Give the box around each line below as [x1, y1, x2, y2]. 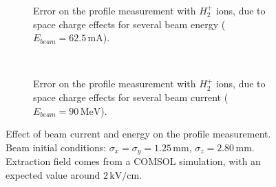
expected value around [6, 167, 100, 181]
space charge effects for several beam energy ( [33, 16, 226, 31]
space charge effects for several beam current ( [33, 89, 229, 104]
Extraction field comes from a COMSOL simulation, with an [6, 154, 261, 168]
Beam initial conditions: [6, 140, 107, 154]
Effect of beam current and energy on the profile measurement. [6, 126, 271, 141]
